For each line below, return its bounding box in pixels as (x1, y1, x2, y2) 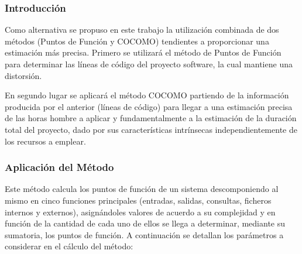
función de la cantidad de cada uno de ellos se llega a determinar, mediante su (5, 217, 286, 229)
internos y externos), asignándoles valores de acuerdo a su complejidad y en (5, 205, 276, 218)
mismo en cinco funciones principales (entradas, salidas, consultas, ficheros (5, 194, 272, 206)
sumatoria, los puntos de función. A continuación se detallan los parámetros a (5, 228, 284, 241)
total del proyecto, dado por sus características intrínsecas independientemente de (5, 123, 297, 135)
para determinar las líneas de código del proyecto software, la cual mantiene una (5, 58, 293, 70)
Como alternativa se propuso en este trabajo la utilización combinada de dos (5, 23, 279, 36)
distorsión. (5, 69, 42, 81)
